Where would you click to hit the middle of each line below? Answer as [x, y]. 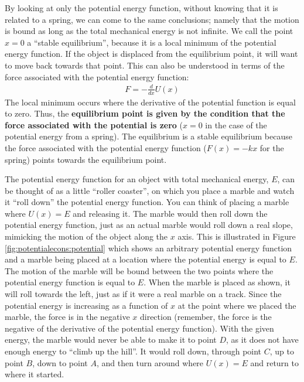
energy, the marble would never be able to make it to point [111, 340]
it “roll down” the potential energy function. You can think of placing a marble [147, 202]
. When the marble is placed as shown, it [217, 282]
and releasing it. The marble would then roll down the [170, 213]
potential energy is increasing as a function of [86, 305]
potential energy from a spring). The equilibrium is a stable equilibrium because [148, 136]
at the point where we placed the [237, 305]
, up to [282, 351]
